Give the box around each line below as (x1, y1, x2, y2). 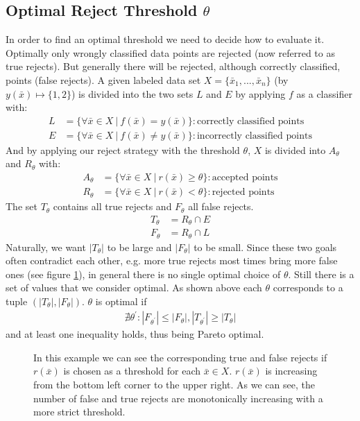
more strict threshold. (33, 404, 126, 419)
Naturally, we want (6, 239, 86, 254)
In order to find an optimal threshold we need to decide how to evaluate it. (6, 32, 325, 46)
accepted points (212, 173, 278, 183)
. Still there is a (288, 266, 354, 281)
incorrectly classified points (196, 130, 312, 141)
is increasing (265, 363, 318, 378)
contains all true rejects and (53, 199, 172, 214)
